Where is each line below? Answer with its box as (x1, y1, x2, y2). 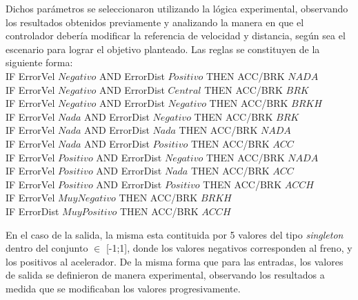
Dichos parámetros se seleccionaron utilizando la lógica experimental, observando (6, 1, 348, 15)
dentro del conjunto (6, 241, 88, 255)
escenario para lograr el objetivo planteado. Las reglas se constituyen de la (6, 41, 320, 56)
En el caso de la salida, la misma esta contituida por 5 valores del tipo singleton (6, 227, 344, 241)
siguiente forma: (6, 55, 73, 70)
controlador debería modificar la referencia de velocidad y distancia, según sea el (6, 28, 346, 43)
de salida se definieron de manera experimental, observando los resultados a (6, 268, 325, 282)
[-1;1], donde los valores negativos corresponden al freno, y (106, 241, 352, 255)
